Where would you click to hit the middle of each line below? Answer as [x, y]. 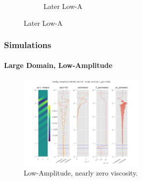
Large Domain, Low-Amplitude [58, 65]
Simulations [28, 45]
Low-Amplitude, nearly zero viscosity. [81, 173]
